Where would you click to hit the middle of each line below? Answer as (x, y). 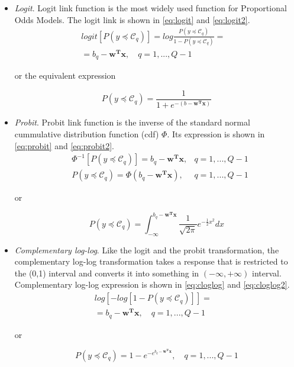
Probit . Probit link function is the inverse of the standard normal (132, 122)
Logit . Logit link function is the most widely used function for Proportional (151, 8)
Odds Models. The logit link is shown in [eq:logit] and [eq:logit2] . (132, 19)
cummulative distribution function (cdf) (87, 134)
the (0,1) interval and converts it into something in (107, 273)
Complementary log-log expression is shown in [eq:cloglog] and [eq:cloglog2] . (152, 284)
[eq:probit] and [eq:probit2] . (64, 145)
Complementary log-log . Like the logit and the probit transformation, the (147, 250)
